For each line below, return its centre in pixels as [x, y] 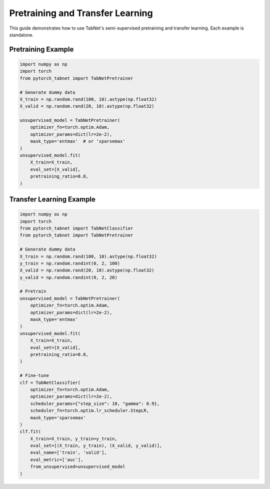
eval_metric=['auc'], [57, 459]
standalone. [21, 35]
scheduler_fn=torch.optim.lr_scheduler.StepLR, [90, 411]
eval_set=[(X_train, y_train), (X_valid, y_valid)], [96, 446]
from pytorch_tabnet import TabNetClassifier [76, 228]
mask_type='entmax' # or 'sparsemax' [78, 141]
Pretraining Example [41, 49]
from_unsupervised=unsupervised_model [78, 467]
